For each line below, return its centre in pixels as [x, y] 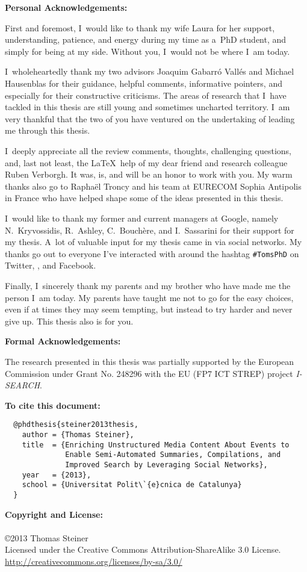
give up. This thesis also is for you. [69, 321]
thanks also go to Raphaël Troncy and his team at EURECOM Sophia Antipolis [153, 186]
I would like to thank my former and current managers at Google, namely [142, 218]
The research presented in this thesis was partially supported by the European [150, 361]
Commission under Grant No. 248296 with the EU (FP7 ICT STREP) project [149, 373]
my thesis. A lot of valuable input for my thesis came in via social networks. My [153, 242]
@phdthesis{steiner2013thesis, [76, 425]
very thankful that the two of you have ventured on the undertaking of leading [150, 118]
